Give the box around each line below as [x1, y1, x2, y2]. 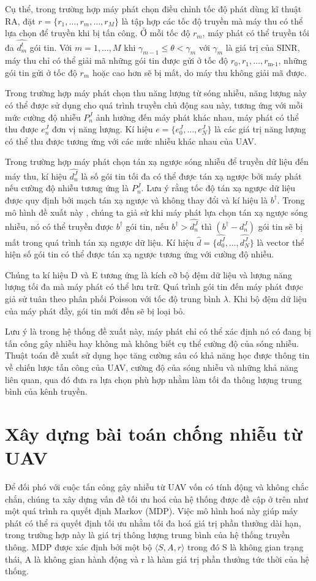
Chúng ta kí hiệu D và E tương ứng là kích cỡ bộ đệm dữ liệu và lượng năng [5, 268, 292, 281]
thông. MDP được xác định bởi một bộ [5, 540, 152, 553]
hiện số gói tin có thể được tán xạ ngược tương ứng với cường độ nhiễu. [5, 248, 274, 260]
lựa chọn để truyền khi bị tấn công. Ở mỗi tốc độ [5, 26, 190, 39]
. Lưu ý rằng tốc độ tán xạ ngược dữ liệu [141, 181, 296, 194]
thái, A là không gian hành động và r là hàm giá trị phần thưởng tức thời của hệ [5, 552, 309, 565]
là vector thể [257, 235, 304, 248]
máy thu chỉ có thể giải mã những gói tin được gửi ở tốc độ [5, 54, 228, 67]
